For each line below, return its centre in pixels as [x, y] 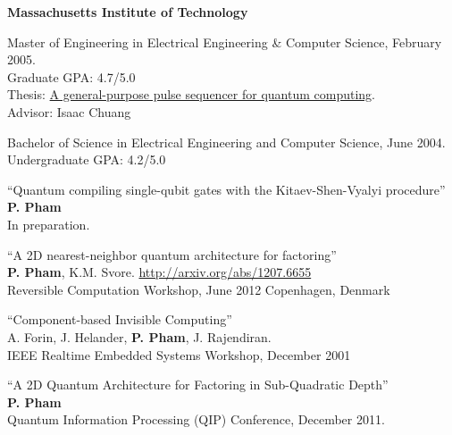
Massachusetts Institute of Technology [128, 12]
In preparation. [49, 224]
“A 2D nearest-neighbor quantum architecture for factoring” [172, 254]
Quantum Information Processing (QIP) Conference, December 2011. [196, 419]
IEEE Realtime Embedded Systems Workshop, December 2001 [179, 354]
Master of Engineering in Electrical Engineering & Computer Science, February [225, 42]
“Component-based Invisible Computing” [120, 319]
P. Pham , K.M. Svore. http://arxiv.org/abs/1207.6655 [159, 272]
